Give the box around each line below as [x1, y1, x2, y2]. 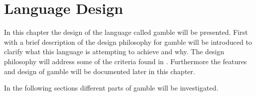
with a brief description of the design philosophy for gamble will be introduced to [4, 36, 252, 47]
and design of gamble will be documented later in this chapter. [4, 66, 195, 76]
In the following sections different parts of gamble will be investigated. [4, 83, 219, 93]
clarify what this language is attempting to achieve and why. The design [4, 46, 225, 57]
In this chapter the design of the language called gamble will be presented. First [4, 27, 248, 37]
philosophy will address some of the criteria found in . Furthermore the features [4, 56, 247, 66]
